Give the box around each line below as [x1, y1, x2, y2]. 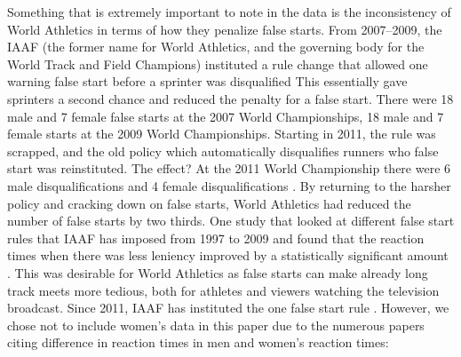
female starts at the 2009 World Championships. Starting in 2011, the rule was [7, 124, 436, 143]
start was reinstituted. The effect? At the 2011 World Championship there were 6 [7, 159, 451, 178]
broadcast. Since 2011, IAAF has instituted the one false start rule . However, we [7, 298, 449, 317]
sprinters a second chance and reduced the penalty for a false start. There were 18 [7, 89, 454, 107]
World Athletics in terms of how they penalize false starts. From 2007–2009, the [7, 20, 442, 38]
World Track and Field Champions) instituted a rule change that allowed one [7, 54, 428, 73]
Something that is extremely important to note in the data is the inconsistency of [7, 3, 451, 20]
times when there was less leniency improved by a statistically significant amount [7, 246, 449, 265]
